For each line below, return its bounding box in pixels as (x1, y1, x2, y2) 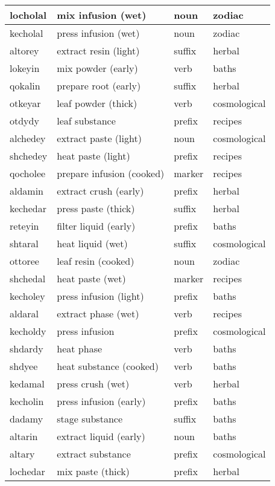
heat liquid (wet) (57, 236, 128, 250)
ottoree (10, 254, 39, 268)
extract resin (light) (57, 44, 140, 57)
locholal (10, 8, 47, 22)
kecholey (10, 289, 45, 303)
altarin (10, 429, 38, 443)
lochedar (10, 464, 45, 478)
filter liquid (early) (57, 219, 136, 233)
